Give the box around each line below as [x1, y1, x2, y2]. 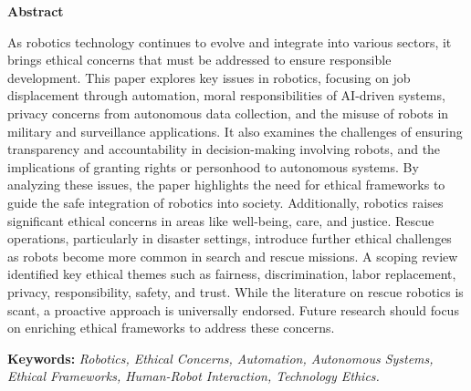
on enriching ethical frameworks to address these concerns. [7, 318, 335, 337]
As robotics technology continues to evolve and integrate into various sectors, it [7, 32, 452, 51]
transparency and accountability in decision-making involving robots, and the [7, 139, 441, 159]
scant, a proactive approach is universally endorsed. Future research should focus [7, 300, 459, 319]
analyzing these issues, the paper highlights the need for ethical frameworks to [7, 175, 445, 194]
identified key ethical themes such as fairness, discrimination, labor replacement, [7, 264, 456, 283]
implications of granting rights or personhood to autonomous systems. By [7, 157, 419, 176]
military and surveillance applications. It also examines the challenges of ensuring [7, 121, 463, 140]
